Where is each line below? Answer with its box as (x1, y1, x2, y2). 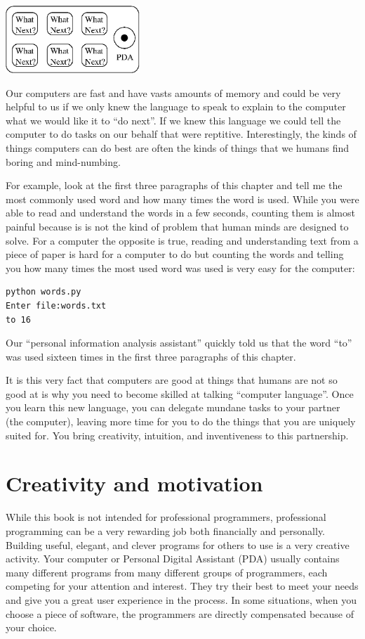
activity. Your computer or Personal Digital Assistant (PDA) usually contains (6, 551, 340, 566)
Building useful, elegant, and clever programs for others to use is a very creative (6, 537, 350, 552)
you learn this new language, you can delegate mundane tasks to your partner (6, 400, 340, 415)
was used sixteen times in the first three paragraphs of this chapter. (6, 349, 296, 363)
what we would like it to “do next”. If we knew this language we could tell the (6, 112, 341, 127)
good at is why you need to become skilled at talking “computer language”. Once (6, 386, 354, 401)
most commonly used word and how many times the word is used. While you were (6, 191, 359, 206)
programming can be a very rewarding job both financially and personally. (6, 523, 325, 538)
